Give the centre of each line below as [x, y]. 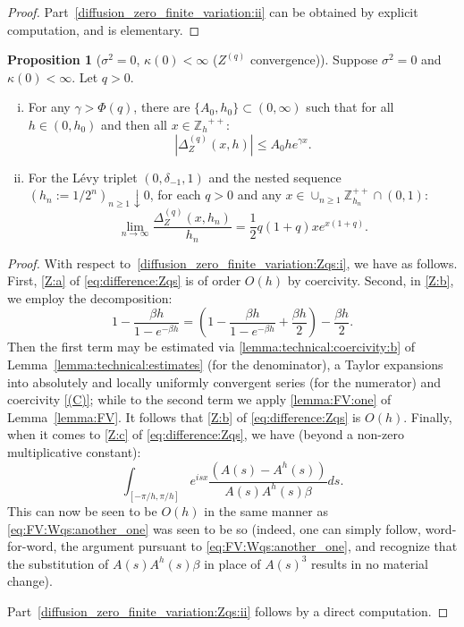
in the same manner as [266, 510]
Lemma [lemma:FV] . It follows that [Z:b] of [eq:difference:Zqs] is [184, 416]
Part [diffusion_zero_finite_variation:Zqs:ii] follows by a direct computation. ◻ [228, 610]
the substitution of [58, 563]
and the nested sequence [275, 177]
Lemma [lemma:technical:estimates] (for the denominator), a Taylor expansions [225, 364]
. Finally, [428, 416]
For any [49, 107]
